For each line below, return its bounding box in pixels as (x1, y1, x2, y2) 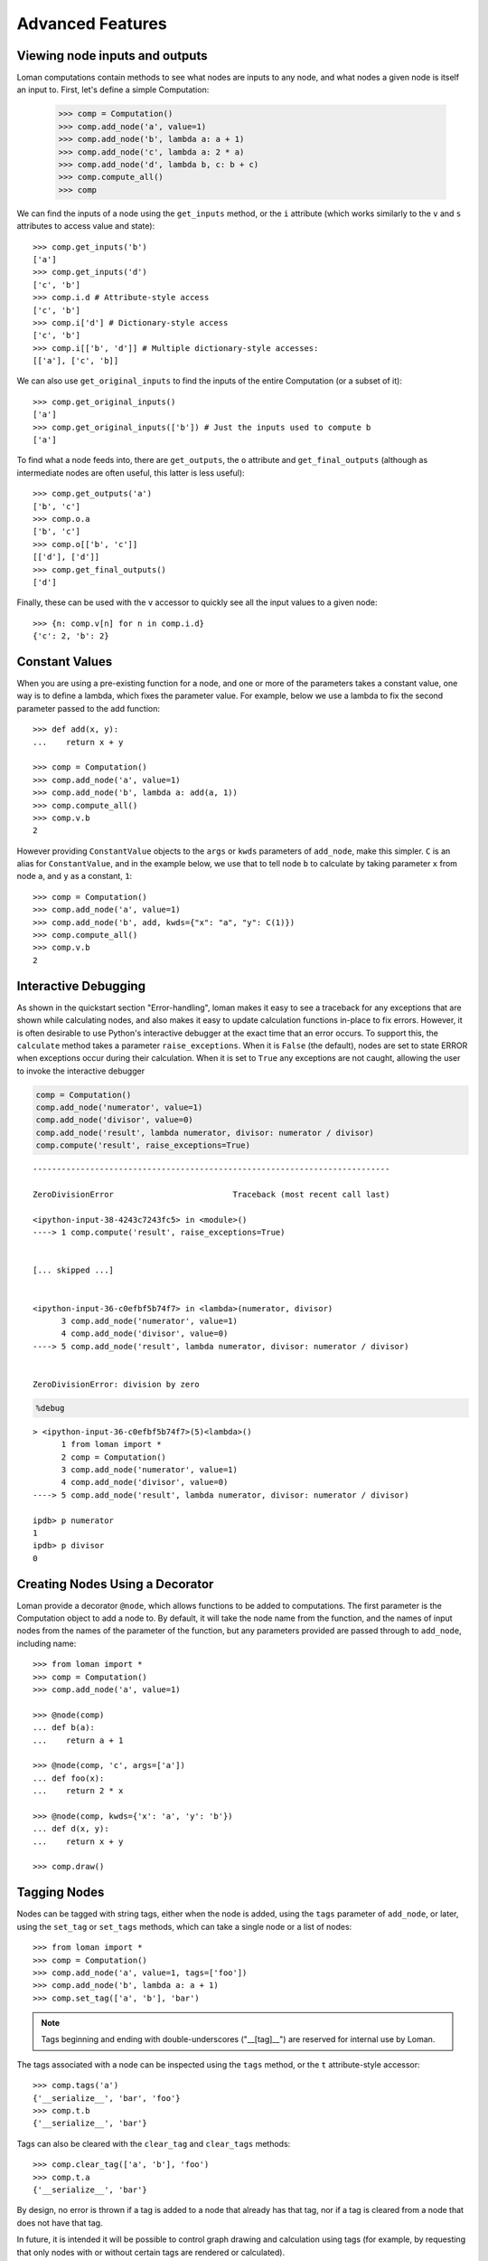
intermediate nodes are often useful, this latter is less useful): (16, 467, 245, 478)
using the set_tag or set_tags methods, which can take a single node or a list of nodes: (16, 1921, 352, 1932)
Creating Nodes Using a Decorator (16, 1576, 214, 1592)
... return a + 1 (33, 1735, 124, 1745)
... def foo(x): (33, 1773, 105, 1783)
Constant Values (16, 654, 113, 669)
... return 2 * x (33, 1786, 124, 1796)
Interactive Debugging (16, 978, 146, 994)
